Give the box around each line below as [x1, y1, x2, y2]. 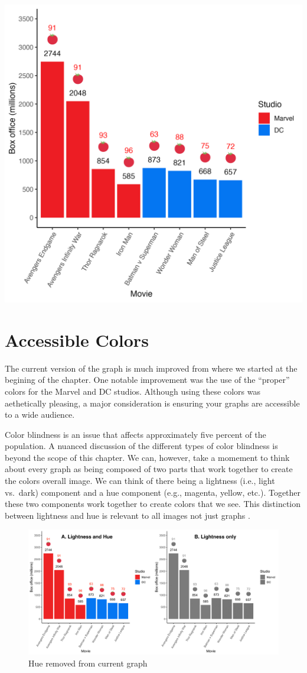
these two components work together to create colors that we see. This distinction [5, 498, 301, 510]
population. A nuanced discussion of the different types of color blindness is [5, 440, 278, 452]
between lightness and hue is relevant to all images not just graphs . [5, 509, 250, 521]
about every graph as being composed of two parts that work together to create [5, 463, 293, 475]
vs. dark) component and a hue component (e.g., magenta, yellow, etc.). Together [5, 486, 301, 498]
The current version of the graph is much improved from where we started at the [5, 362, 298, 374]
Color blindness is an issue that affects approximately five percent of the [5, 428, 266, 440]
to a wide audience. [5, 408, 75, 421]
